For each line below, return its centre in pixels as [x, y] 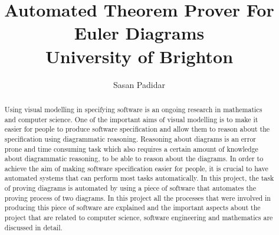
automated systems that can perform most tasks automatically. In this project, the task [139, 178]
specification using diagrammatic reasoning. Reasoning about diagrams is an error [130, 138]
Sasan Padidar [139, 84]
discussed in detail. [33, 227]
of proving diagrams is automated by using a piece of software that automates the [130, 188]
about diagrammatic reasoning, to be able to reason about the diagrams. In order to [134, 159]
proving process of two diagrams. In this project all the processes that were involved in [137, 198]
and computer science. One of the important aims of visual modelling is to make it [131, 119]
